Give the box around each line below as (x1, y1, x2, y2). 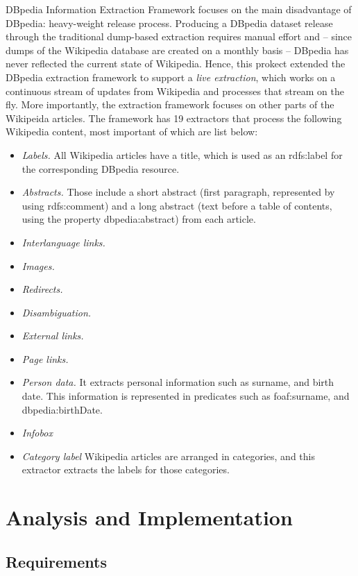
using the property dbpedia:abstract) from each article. (22, 212, 256, 226)
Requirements (6, 550, 107, 572)
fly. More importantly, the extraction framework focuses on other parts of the (6, 97, 334, 112)
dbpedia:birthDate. (22, 402, 103, 416)
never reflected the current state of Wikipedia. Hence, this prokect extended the (6, 56, 346, 71)
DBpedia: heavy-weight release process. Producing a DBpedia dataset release (6, 15, 333, 30)
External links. (22, 328, 84, 343)
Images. (22, 258, 55, 273)
